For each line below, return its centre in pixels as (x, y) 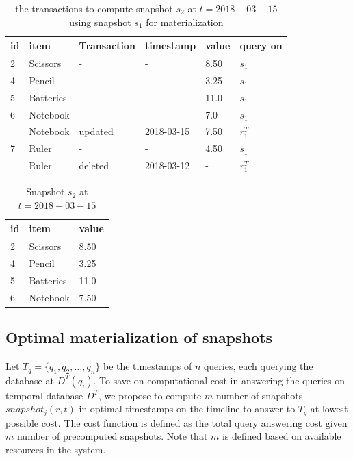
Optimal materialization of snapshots (139, 337)
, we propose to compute (150, 395)
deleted (94, 165)
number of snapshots (259, 395)
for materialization (185, 22)
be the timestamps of (147, 366)
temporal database (44, 395)
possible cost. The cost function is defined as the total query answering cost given (176, 422)
